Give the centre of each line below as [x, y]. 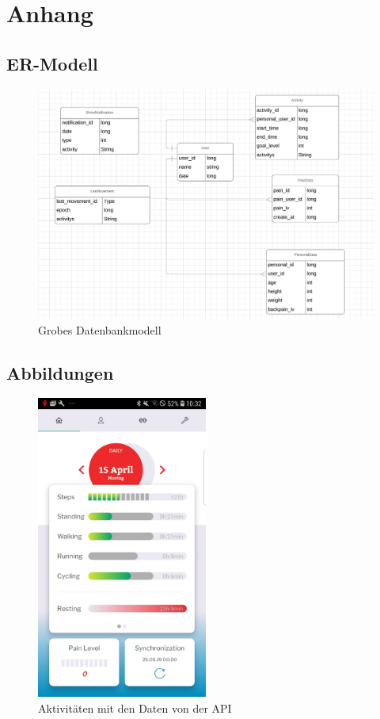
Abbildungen [60, 372]
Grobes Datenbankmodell [100, 329]
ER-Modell [52, 63]
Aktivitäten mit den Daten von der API [135, 708]
